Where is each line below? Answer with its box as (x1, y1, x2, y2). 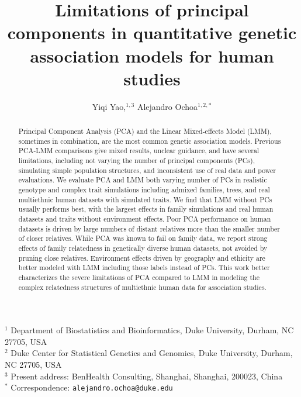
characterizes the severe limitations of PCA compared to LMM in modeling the (18, 272, 260, 282)
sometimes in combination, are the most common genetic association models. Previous (18, 136, 281, 146)
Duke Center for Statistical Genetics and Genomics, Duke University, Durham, (11, 347, 293, 359)
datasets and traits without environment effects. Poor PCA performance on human (18, 213, 271, 223)
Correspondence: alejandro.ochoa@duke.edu (11, 381, 173, 393)
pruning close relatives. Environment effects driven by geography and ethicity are (18, 253, 265, 263)
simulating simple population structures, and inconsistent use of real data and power (18, 165, 276, 175)
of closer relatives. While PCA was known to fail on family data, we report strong (18, 233, 268, 243)
